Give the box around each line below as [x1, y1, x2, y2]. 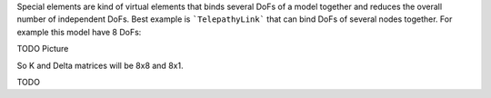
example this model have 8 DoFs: [16, 26, 142, 37]
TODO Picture [16, 44, 69, 54]
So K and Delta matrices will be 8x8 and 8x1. [16, 60, 184, 71]
